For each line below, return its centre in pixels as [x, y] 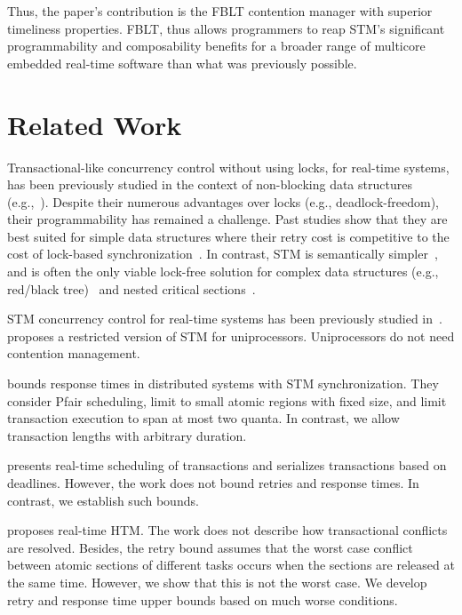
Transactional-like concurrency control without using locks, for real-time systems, [228, 167]
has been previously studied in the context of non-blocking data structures [210, 184]
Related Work [95, 124]
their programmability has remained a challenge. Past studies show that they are [227, 219]
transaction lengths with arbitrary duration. [127, 435]
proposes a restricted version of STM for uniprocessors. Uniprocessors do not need [231, 335]
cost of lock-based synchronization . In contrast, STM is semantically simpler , [223, 254]
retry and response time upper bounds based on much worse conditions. [203, 599]
